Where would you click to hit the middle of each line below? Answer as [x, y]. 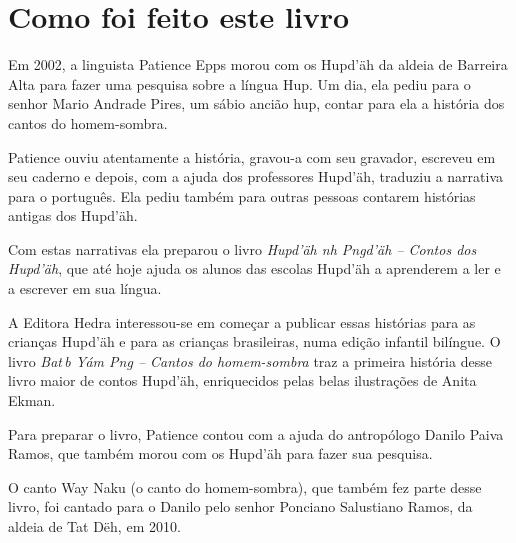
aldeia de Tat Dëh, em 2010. [94, 526]
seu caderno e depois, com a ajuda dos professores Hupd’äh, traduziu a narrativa [255, 176]
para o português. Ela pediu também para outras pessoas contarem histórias [242, 195]
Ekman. [32, 400]
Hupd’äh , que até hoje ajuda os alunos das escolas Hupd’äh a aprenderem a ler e [254, 268]
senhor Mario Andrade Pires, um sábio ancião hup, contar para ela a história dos [256, 103]
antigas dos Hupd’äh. [73, 215]
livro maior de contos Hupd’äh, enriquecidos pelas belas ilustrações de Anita [242, 380]
